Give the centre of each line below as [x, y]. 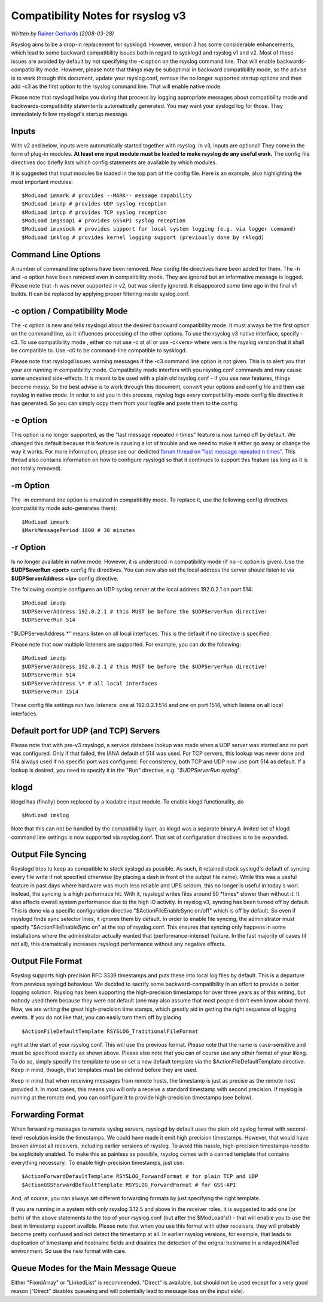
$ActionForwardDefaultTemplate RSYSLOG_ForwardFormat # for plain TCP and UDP [140, 1176]
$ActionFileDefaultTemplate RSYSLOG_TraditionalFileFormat [110, 1031]
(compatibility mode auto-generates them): [64, 508]
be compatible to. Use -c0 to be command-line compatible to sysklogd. [99, 351]
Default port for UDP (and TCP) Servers [86, 731]
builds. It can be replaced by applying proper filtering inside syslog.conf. [100, 294]
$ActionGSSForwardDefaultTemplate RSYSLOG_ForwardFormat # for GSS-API [129, 1185]
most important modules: [42, 182]
